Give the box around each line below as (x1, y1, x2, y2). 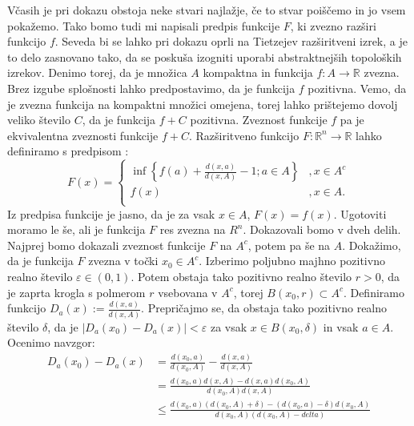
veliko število (7, 111, 71, 128)
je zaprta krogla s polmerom (7, 283, 146, 300)
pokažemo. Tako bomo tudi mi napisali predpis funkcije (7, 17, 280, 34)
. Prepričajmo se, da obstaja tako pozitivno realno (141, 299, 388, 316)
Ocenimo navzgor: (7, 334, 95, 351)
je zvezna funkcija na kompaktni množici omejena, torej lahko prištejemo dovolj (7, 95, 398, 112)
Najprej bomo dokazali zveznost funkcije (7, 236, 206, 253)
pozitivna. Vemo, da (307, 79, 407, 96)
